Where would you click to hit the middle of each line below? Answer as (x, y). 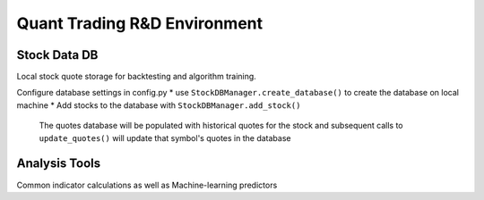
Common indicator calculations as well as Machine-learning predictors (147, 185)
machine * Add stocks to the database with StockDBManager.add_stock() (159, 105)
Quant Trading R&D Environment (140, 23)
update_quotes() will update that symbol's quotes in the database (165, 137)
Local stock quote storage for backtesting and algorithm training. (137, 77)
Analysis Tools (59, 164)
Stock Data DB (57, 55)
